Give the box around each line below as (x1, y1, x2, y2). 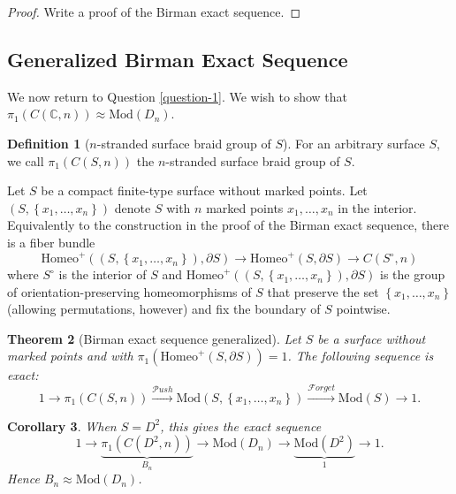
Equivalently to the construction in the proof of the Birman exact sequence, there (7, 216, 450, 234)
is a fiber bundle (7, 232, 95, 251)
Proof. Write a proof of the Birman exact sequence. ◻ (7, 3, 300, 20)
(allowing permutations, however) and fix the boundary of (7, 300, 321, 318)
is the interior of (58, 265, 147, 284)
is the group (379, 265, 445, 284)
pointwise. (336, 300, 391, 318)
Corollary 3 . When (7, 416, 117, 435)
